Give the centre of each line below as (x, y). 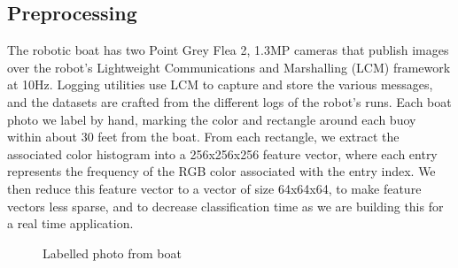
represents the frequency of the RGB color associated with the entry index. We (221, 171)
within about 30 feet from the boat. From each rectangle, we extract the (203, 137)
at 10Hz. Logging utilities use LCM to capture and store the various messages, (220, 84)
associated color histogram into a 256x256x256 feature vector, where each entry (222, 153)
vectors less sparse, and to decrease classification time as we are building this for (225, 206)
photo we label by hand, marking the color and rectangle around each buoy (212, 119)
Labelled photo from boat (112, 253)
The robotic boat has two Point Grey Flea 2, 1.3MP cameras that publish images (228, 50)
